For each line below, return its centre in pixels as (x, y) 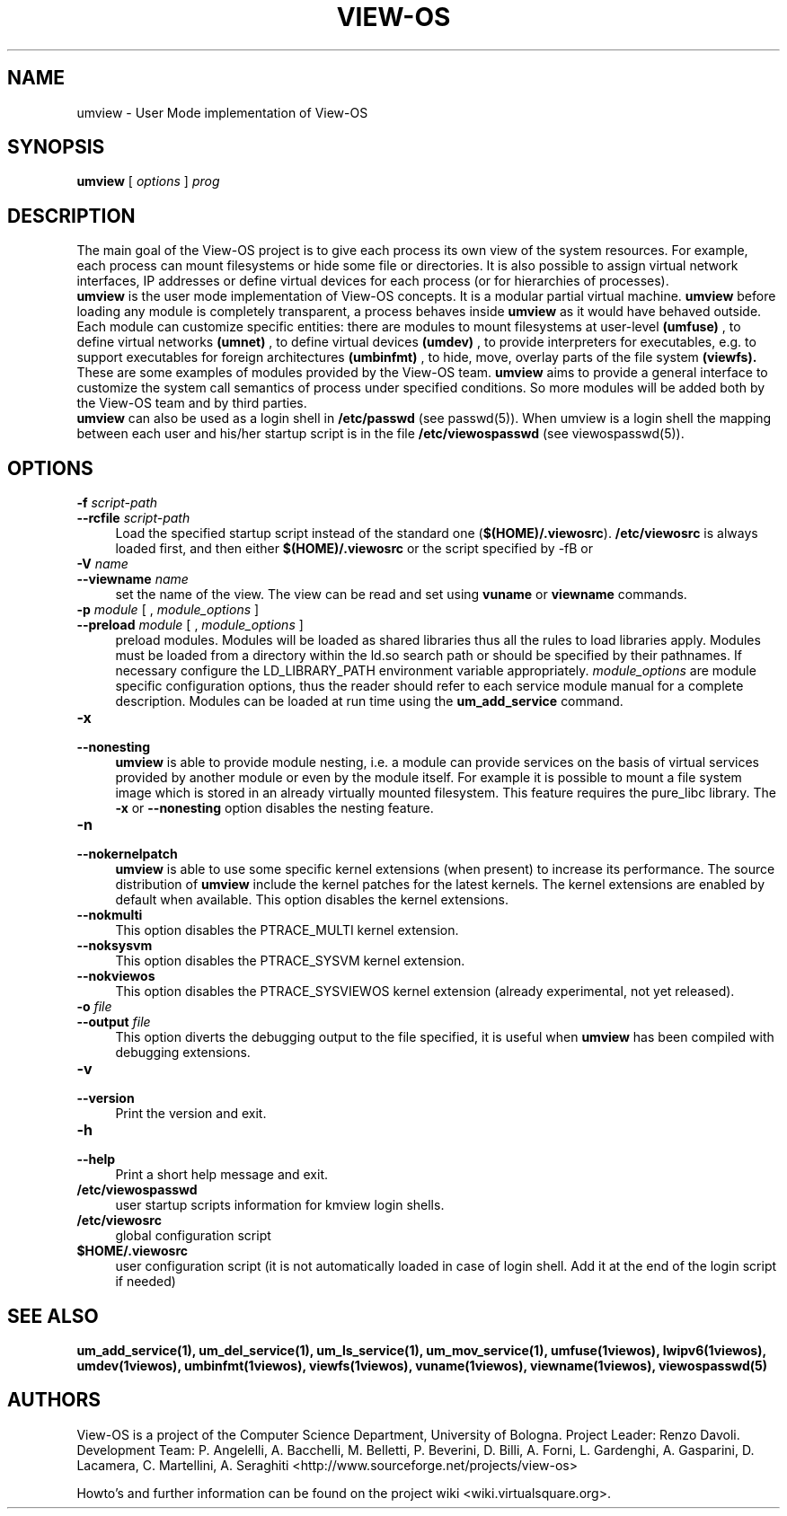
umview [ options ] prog (148, 181)
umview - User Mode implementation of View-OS (222, 112)
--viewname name (133, 579)
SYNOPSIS (56, 147)
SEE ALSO (53, 1316)
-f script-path (117, 503)
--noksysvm (115, 946)
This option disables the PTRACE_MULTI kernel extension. (287, 930)
